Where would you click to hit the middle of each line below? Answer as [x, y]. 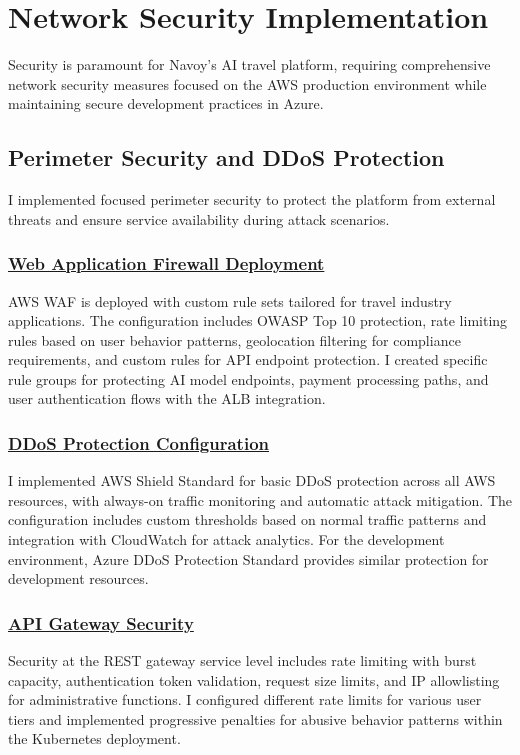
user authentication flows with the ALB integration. [167, 398]
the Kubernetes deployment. [94, 738]
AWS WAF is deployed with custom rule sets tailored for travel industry [230, 300]
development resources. [78, 578]
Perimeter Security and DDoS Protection [226, 157]
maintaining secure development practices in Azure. [166, 103]
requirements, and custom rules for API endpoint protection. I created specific [248, 359]
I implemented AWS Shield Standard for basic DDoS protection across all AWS [252, 480]
